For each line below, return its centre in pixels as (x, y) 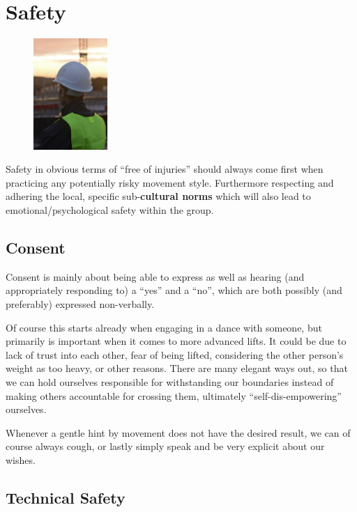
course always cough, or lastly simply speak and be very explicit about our (165, 446)
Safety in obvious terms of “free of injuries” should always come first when (165, 169)
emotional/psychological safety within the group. (110, 210)
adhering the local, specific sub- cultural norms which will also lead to (158, 196)
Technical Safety (66, 497)
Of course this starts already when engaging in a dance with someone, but (164, 327)
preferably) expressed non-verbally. (80, 304)
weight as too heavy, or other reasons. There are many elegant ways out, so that (177, 368)
